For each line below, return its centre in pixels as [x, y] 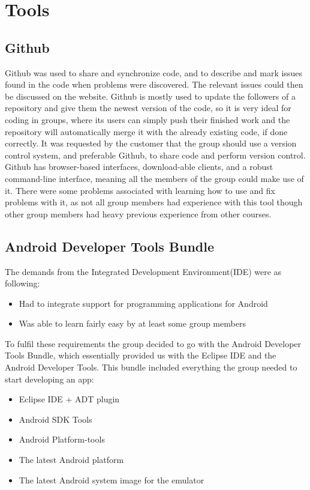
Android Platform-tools [62, 439]
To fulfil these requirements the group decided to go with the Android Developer [153, 343]
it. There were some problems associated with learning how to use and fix [140, 190]
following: [22, 283]
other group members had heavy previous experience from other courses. [138, 213]
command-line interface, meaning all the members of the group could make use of [154, 178]
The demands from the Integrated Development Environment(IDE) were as [143, 271]
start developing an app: [49, 379]
